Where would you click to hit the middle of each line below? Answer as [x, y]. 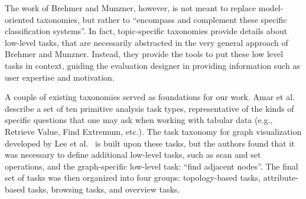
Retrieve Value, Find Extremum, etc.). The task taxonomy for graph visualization [153, 131]
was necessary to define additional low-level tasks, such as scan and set [133, 155]
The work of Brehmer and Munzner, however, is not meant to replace [131, 8]
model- [271, 8]
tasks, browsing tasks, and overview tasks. [104, 189]
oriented [19, 19]
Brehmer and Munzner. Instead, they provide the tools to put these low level [144, 54]
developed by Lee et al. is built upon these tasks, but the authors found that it [150, 143]
